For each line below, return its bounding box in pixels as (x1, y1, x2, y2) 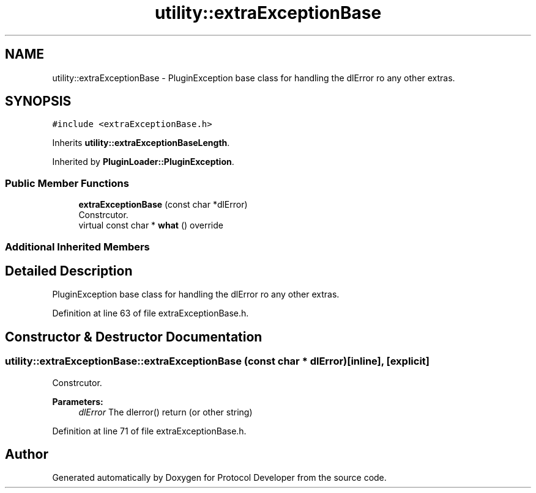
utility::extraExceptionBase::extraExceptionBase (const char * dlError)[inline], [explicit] (5, 355, 430, 368)
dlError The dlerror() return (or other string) (78, 406, 253, 417)
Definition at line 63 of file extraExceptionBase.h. (52, 308, 249, 319)
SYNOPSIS (5, 93, 72, 109)
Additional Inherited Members (5, 240, 150, 253)
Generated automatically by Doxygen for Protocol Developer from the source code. (52, 472, 387, 483)
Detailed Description (5, 263, 133, 279)
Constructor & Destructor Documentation (5, 329, 262, 345)
